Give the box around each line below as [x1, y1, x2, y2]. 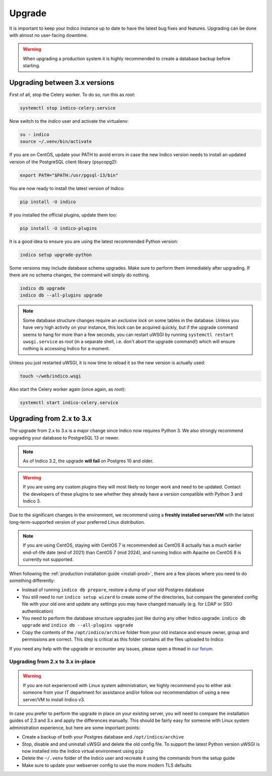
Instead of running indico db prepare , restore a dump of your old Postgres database [22, 587, 205, 593]
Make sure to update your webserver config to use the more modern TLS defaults [22, 762, 192, 768]
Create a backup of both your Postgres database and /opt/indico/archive [22, 734, 184, 740]
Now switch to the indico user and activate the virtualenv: [9, 118, 129, 124]
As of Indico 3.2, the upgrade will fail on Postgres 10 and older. [23, 458, 154, 464]
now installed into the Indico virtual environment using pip [22, 748, 144, 754]
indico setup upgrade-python [20, 252, 92, 258]
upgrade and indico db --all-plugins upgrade [22, 622, 133, 628]
